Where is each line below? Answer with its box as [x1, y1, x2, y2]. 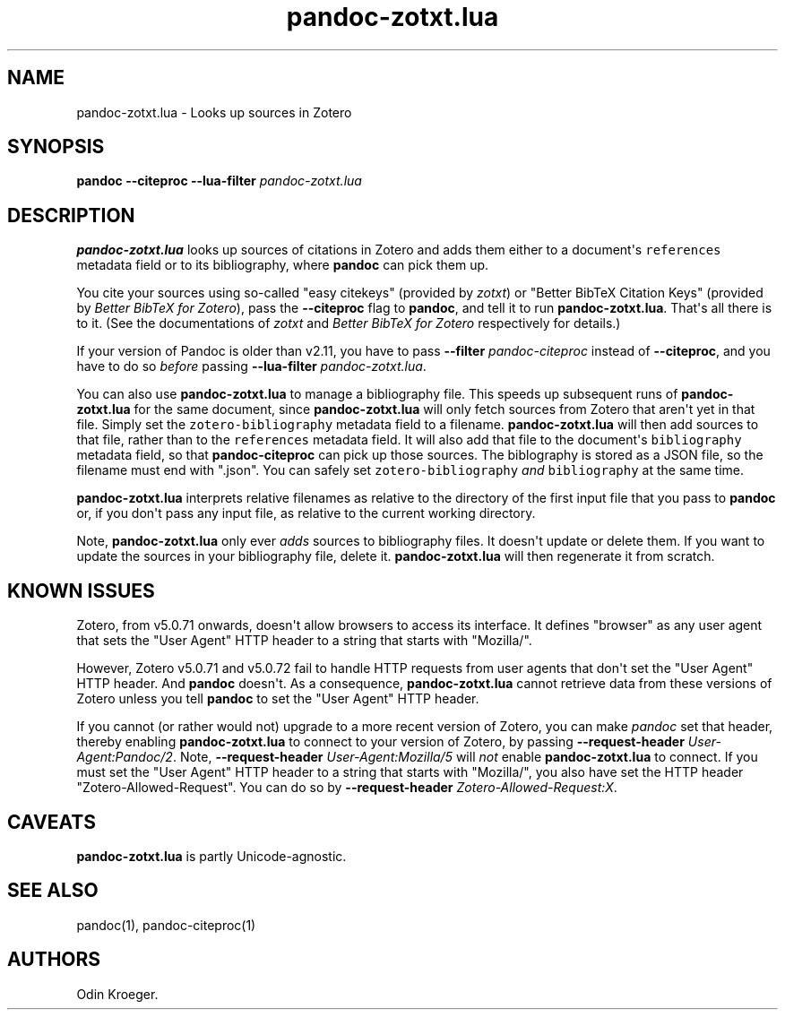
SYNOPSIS [7, 135, 105, 159]
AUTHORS [7, 948, 101, 971]
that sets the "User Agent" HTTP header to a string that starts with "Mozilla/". [76, 633, 532, 649]
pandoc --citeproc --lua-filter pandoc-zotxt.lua [76, 173, 362, 189]
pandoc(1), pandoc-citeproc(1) [76, 917, 256, 933]
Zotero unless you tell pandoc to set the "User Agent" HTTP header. [76, 691, 479, 707]
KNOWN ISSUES [7, 579, 155, 602]
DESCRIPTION [7, 203, 135, 227]
